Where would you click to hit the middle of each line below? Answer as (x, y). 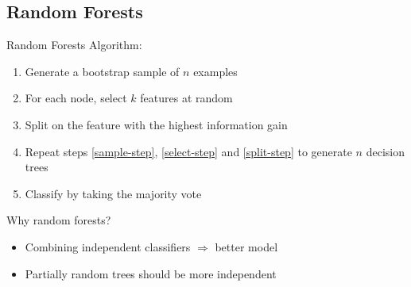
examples (215, 71)
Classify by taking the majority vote (113, 193)
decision (385, 151)
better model (246, 246)
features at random (186, 98)
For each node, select (76, 98)
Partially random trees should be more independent (151, 273)
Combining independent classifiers (108, 246)
